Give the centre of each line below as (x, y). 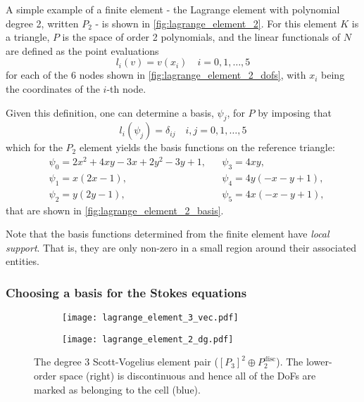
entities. (23, 261)
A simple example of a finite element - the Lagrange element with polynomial (173, 9)
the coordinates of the (53, 88)
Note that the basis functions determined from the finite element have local (168, 234)
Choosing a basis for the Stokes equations (126, 292)
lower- (319, 362)
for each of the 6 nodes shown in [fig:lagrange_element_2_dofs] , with (156, 75)
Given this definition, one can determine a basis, (110, 112)
